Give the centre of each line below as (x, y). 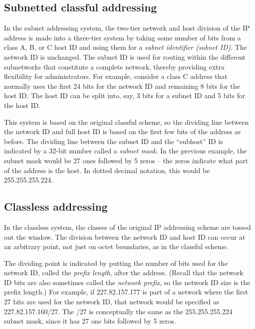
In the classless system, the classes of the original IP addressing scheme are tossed (127, 227)
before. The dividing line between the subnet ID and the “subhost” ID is (113, 141)
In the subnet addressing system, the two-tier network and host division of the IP (127, 28)
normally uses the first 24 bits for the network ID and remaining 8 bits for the (122, 86)
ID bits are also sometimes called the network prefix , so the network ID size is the (127, 282)
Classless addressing (56, 206)
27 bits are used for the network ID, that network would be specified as (112, 302)
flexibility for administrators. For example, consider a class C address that (116, 76)
